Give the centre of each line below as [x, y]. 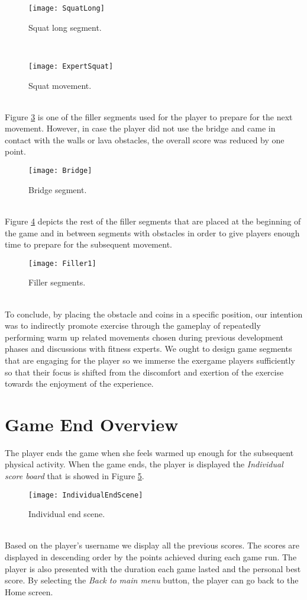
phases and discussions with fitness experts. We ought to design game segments [148, 349]
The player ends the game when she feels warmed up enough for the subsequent [149, 452]
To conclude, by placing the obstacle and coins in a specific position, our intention [154, 314]
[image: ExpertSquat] [71, 66]
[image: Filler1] [62, 263]
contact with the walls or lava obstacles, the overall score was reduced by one [145, 139]
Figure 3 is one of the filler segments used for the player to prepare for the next [149, 116]
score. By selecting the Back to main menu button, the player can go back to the [152, 580]
